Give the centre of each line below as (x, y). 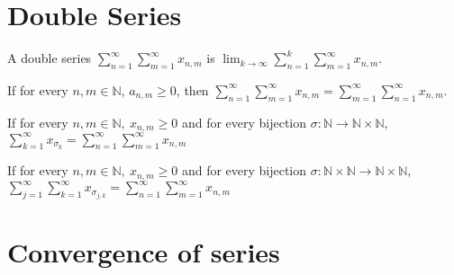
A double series (50, 58)
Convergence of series (144, 252)
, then (192, 89)
